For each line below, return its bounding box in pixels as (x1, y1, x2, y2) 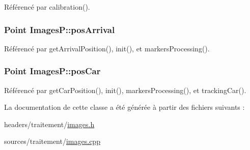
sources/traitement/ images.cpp (4, 136, 100, 146)
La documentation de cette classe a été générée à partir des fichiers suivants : (4, 102, 245, 112)
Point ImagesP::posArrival (4, 23, 115, 36)
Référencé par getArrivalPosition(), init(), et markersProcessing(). (4, 43, 210, 53)
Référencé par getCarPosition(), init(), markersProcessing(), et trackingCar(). (4, 84, 246, 95)
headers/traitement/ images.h (4, 118, 95, 129)
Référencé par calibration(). (4, 2, 90, 12)
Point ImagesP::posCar (4, 65, 101, 77)
